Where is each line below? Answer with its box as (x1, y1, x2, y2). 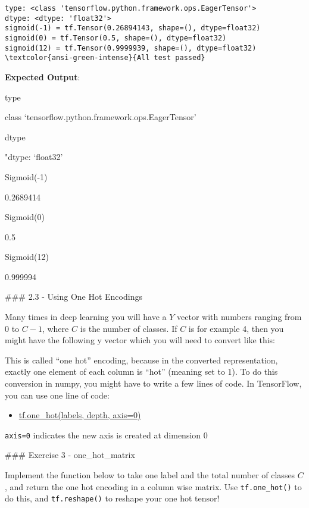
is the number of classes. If (80, 322, 177, 334)
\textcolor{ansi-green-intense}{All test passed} (5, 54, 205, 62)
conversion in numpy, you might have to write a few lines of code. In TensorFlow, (5, 377, 302, 390)
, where (42, 322, 69, 334)
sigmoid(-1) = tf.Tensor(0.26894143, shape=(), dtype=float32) (5, 24, 261, 33)
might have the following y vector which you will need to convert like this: (5, 334, 275, 346)
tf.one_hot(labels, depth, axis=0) (18, 409, 141, 421)
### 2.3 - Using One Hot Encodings (5, 290, 142, 303)
